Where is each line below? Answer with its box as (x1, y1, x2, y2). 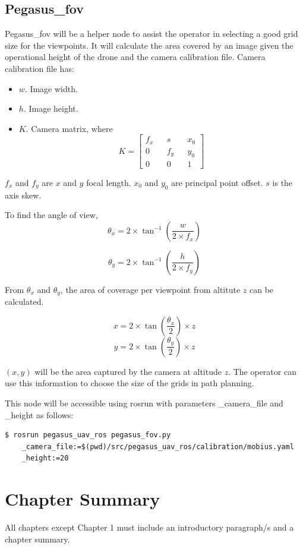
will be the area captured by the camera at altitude (34, 365, 222, 377)
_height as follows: (5, 408, 74, 421)
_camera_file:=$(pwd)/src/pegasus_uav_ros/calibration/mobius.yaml (21, 442, 294, 451)
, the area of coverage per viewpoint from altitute (60, 283, 241, 295)
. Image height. (23, 102, 78, 115)
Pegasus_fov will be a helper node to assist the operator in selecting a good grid (5, 27, 298, 40)
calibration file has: (5, 62, 74, 74)
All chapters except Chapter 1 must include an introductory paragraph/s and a (5, 521, 294, 534)
